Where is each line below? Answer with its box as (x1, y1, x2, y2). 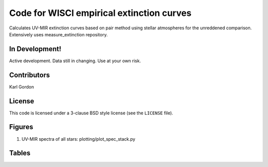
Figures (9, 123, 33, 131)
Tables (9, 149, 31, 158)
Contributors (9, 71, 50, 79)
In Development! (9, 45, 62, 53)
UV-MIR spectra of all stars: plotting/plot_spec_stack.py (21, 136, 135, 142)
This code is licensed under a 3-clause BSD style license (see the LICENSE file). (9, 110, 173, 116)
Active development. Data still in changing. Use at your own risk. (9, 58, 141, 64)
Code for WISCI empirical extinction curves (9, 7, 192, 18)
